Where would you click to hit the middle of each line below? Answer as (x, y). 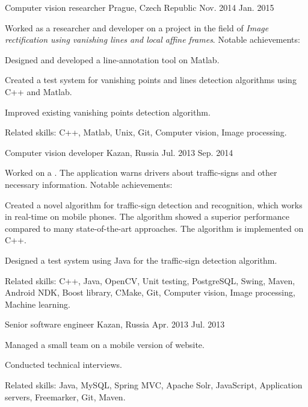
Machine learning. (38, 304)
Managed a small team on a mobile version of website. (105, 344)
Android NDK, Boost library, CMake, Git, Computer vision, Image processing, (150, 292)
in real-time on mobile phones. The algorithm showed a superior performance (147, 216)
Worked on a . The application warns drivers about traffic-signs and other (141, 172)
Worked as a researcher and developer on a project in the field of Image (137, 27)
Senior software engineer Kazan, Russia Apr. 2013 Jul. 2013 (115, 324)
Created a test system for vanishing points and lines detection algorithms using (151, 80)
